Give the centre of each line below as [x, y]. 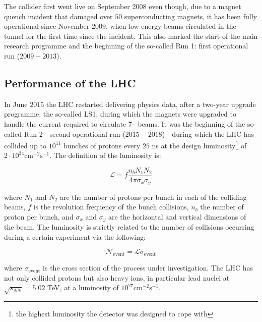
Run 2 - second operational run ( [75, 133]
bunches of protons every [102, 145]
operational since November [47, 26]
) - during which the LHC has [208, 133]
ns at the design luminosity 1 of [199, 145]
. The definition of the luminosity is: [105, 155]
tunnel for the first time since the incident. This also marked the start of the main [131, 36]
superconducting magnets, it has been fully [191, 16]
